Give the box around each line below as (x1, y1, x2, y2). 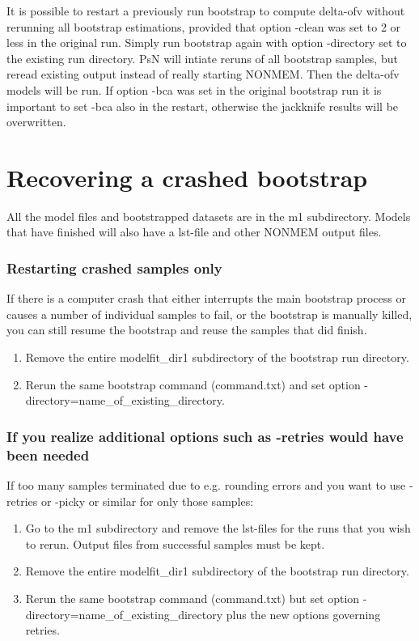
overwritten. (6, 113, 66, 130)
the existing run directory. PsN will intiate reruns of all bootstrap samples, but (6, 49, 398, 66)
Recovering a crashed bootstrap (6, 160, 368, 193)
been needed (6, 444, 90, 465)
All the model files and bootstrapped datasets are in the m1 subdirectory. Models (6, 207, 411, 224)
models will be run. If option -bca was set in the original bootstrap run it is (6, 81, 382, 98)
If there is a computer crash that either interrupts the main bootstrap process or (6, 290, 406, 307)
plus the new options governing (226, 605, 381, 622)
